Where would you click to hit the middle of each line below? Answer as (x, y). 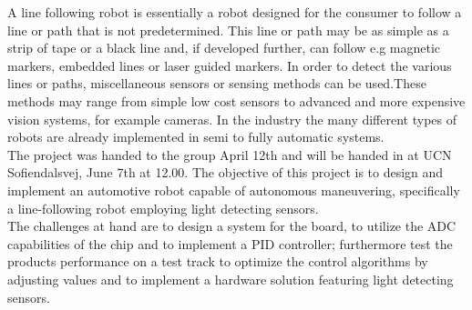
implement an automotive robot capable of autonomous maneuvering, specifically (234, 190)
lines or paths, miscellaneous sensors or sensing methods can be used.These (217, 83)
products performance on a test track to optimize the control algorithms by (218, 261)
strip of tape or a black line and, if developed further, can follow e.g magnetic (224, 48)
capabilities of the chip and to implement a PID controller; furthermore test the (230, 243)
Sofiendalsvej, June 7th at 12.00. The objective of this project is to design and (226, 172)
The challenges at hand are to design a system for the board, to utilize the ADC (232, 226)
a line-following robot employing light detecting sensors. (163, 208)
